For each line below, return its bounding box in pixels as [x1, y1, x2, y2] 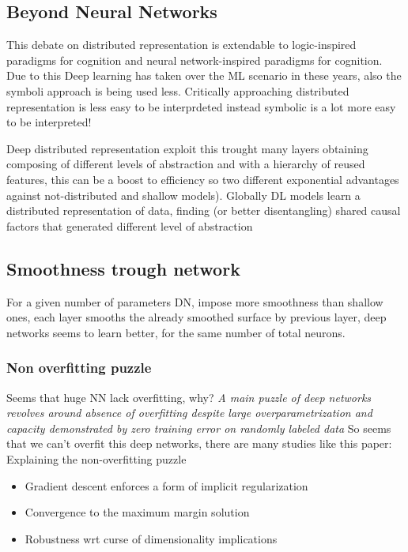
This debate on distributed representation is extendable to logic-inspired [6, 36, 357, 53]
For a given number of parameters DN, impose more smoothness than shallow [6, 293, 383, 310]
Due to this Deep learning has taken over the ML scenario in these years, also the [6, 67, 402, 84]
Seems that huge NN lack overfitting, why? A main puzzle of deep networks [6, 389, 372, 405]
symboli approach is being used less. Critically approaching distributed [6, 82, 349, 99]
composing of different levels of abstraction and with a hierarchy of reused [6, 156, 365, 172]
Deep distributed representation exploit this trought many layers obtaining [6, 140, 368, 156]
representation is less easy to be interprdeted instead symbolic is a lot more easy [6, 98, 396, 115]
